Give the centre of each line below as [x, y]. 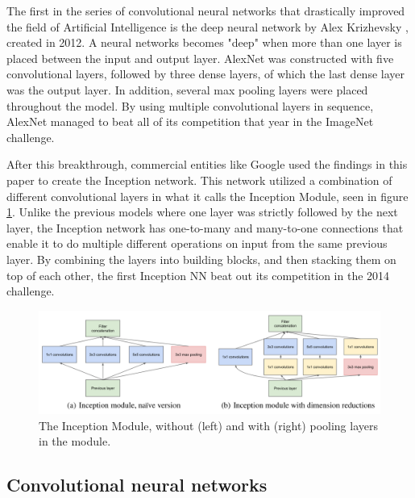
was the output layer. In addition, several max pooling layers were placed [187, 89]
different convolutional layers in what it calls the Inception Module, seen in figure [207, 196]
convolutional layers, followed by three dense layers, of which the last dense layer [206, 74]
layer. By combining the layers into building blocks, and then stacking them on [201, 259]
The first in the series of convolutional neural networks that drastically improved [206, 10]
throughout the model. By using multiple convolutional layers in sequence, [190, 105]
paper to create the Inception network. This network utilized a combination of [199, 180]
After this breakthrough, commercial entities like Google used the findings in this [207, 164]
